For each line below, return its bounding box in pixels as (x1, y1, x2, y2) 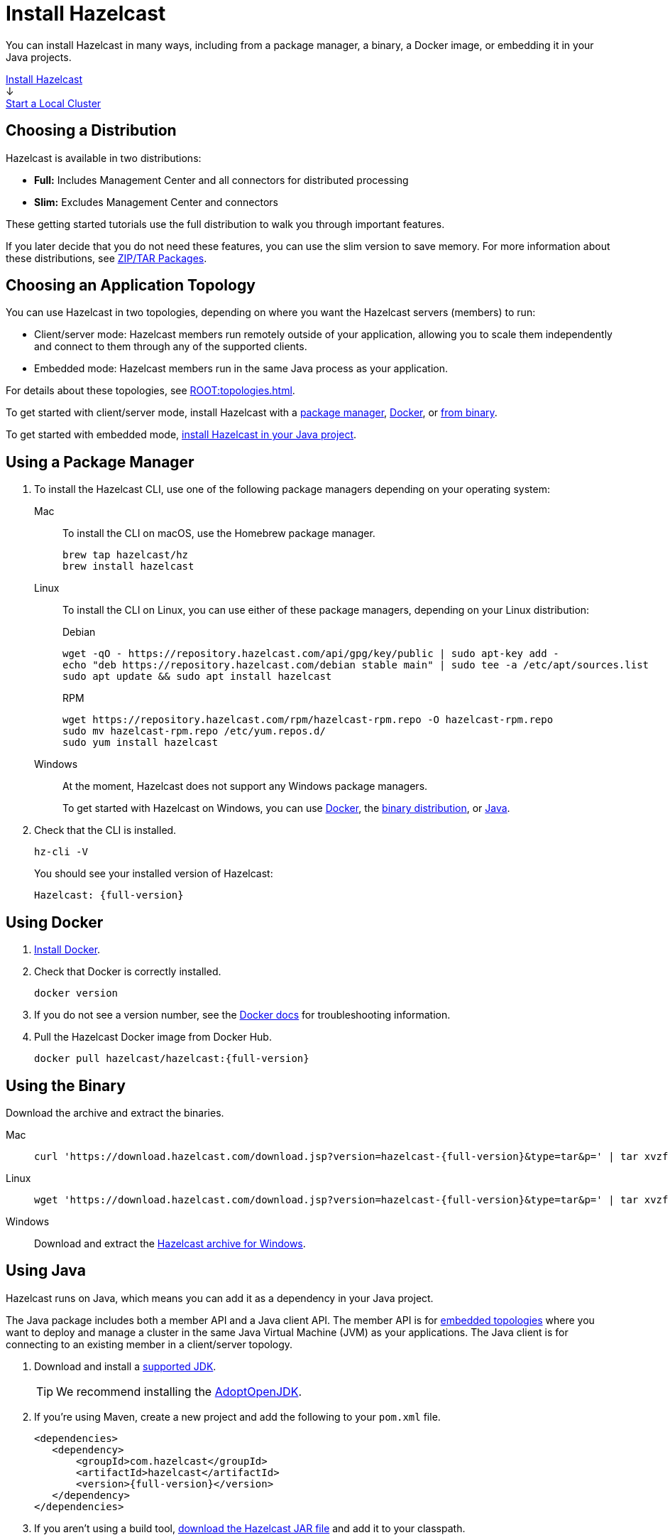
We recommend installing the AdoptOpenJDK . (56, 1384, 302, 1399)
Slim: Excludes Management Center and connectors (34, 195, 278, 208)
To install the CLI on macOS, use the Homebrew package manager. (62, 527, 375, 540)
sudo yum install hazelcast (62, 737, 219, 749)
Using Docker (6, 913, 104, 931)
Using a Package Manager (6, 452, 194, 471)
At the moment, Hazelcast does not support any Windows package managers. (62, 780, 428, 793)
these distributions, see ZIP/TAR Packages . (6, 251, 207, 264)
